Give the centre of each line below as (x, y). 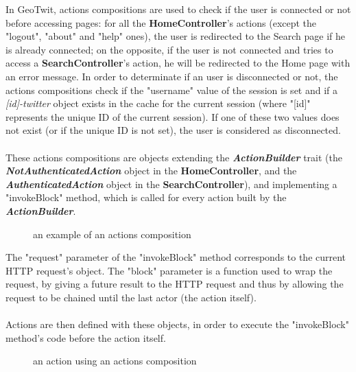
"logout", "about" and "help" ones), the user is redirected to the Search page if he (175, 36)
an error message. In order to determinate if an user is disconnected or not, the (172, 76)
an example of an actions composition (112, 234)
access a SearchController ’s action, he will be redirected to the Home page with (178, 63)
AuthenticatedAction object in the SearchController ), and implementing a (171, 184)
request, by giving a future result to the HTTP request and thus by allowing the (175, 284)
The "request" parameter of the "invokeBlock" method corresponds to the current (176, 257)
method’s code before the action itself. (86, 337)
